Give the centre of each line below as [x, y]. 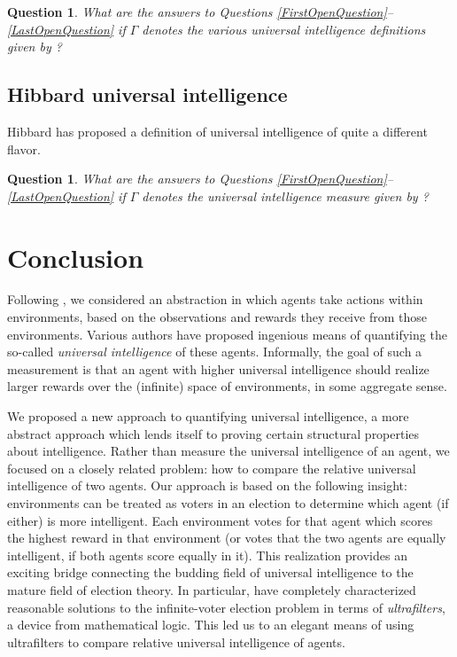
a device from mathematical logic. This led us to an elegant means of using [211, 625]
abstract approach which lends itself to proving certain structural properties [213, 433]
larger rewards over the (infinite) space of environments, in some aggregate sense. [227, 386]
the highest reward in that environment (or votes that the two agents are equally [227, 538]
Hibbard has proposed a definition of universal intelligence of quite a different [217, 131]
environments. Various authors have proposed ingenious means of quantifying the [227, 334]
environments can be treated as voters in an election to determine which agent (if [228, 503]
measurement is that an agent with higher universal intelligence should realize [218, 368]
